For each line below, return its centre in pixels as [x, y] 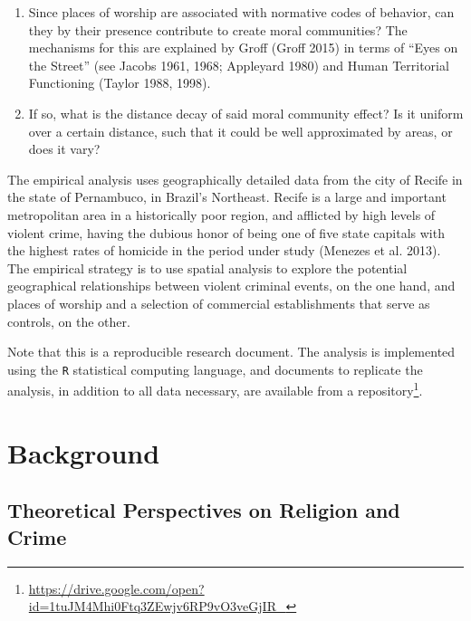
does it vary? [64, 149]
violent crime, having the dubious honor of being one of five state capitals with [226, 232]
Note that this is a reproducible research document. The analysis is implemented [231, 352]
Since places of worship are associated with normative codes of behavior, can [241, 12]
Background [84, 452]
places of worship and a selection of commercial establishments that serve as [219, 303]
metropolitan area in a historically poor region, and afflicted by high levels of [221, 214]
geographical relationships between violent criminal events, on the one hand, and [231, 286]
